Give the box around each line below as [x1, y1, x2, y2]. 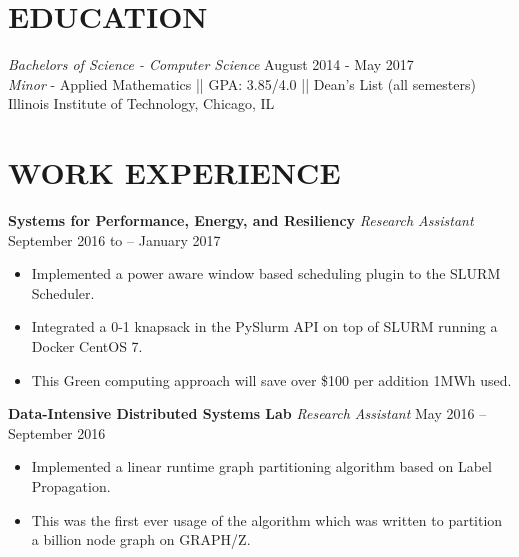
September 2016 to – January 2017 [8, 229, 221, 250]
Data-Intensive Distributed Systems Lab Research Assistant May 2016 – [8, 403, 487, 424]
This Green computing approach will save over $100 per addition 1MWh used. [31, 369, 512, 390]
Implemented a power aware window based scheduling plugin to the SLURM [31, 263, 501, 284]
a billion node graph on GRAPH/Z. [31, 529, 251, 550]
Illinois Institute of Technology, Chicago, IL [8, 93, 275, 114]
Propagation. [31, 475, 111, 496]
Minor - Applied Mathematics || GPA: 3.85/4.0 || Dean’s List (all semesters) [8, 73, 476, 94]
